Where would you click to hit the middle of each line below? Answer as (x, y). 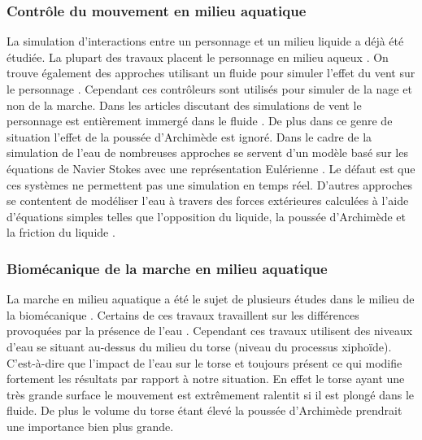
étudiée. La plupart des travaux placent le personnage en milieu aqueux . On (198, 57)
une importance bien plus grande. (90, 426)
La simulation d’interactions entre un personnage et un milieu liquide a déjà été (205, 41)
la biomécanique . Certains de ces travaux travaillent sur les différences (183, 314)
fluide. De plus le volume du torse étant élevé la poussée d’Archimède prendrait (204, 410)
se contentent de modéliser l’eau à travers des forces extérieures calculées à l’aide (208, 200)
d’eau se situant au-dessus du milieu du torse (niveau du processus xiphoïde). (199, 346)
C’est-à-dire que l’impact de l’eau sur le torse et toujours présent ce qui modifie (204, 362)
